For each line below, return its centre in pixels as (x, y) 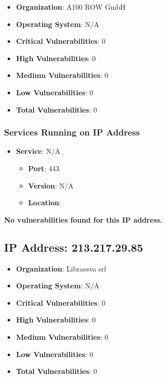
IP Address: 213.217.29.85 (74, 247)
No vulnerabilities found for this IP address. (83, 219)
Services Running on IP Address (72, 132)
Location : (45, 202)
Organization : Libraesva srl (61, 268)
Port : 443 (44, 168)
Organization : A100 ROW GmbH (71, 7)
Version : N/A (51, 185)
